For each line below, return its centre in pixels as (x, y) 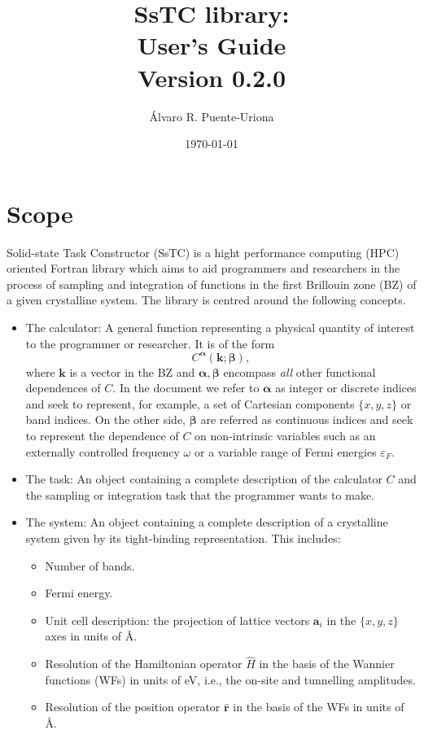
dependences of (63, 388)
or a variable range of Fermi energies (285, 451)
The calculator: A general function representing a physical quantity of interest (220, 327)
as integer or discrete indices (346, 388)
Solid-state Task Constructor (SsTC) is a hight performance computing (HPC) (203, 252)
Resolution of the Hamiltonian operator (144, 664)
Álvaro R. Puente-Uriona (212, 116)
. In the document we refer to (186, 388)
